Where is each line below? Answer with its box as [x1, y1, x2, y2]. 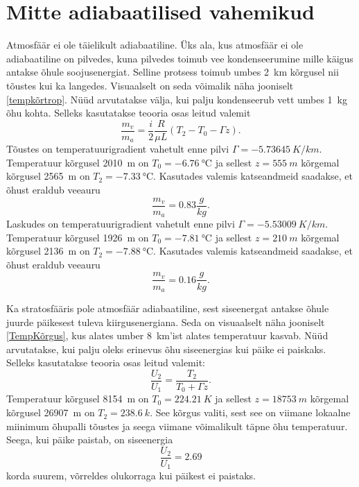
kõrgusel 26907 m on [6, 405, 95, 420]
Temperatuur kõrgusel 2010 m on [6, 155, 149, 169]
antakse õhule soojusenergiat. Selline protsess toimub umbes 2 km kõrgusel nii [6, 65, 339, 79]
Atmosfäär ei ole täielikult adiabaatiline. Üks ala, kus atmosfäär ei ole [6, 37, 304, 52]
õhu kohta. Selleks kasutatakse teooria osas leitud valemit [6, 105, 251, 120]
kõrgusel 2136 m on [6, 243, 90, 258]
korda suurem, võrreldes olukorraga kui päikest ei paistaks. [6, 468, 256, 483]
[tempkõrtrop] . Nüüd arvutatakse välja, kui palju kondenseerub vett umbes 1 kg [6, 92, 348, 106]
